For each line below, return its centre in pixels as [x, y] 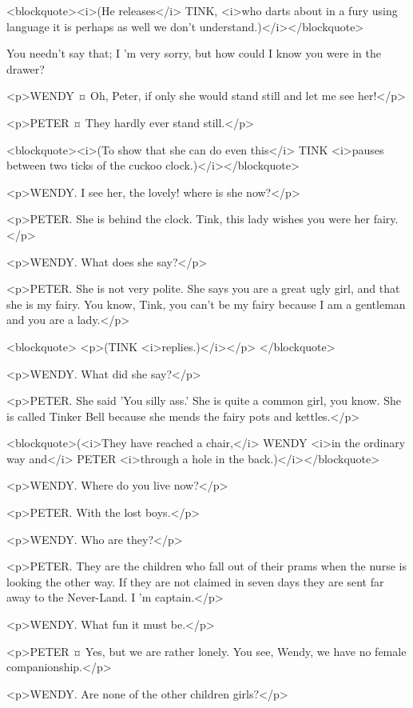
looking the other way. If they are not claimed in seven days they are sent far [195, 581]
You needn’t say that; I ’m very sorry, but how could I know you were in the [194, 53]
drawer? [26, 68]
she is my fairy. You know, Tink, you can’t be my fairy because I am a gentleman [206, 304]
